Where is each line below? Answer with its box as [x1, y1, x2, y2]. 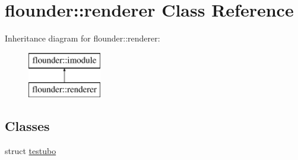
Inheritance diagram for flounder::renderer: [5, 32, 160, 44]
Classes [5, 117, 50, 135]
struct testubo [5, 145, 56, 157]
